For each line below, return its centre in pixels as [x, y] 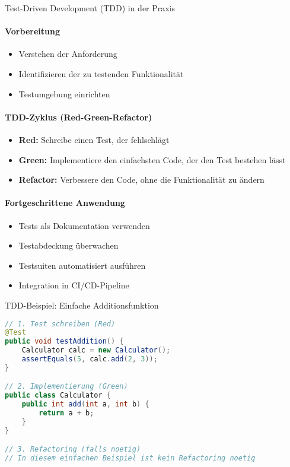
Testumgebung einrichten [64, 93]
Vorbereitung [32, 31]
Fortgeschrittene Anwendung [65, 203]
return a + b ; [66, 413]
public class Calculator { [58, 395]
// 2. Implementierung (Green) [66, 387]
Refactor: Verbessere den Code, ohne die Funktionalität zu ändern [141, 180]
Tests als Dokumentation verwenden [84, 225]
